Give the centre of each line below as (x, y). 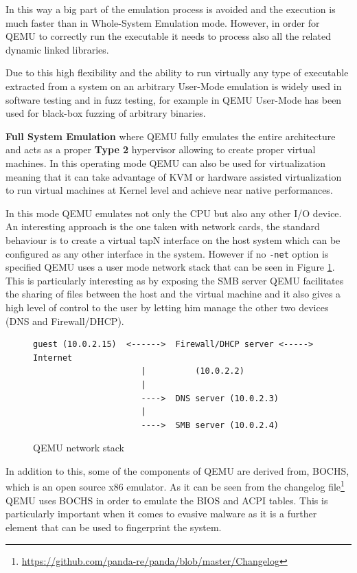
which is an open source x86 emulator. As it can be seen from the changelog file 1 (175, 486)
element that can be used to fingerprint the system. (114, 527)
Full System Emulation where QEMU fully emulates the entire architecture (171, 136)
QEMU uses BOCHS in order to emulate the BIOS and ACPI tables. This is (167, 500)
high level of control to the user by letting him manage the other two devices (167, 307)
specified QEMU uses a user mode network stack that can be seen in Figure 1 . (170, 267)
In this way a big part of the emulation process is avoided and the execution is (171, 9)
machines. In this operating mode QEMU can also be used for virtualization (166, 162)
